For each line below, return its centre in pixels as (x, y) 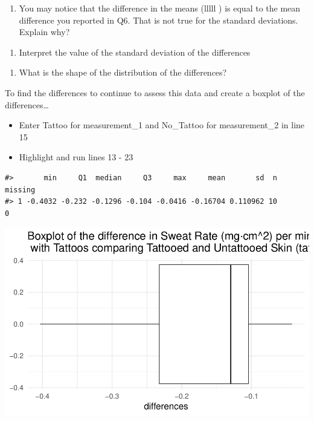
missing (20, 190)
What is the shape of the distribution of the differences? (123, 72)
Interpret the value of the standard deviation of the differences (135, 52)
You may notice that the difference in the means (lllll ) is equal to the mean (160, 8)
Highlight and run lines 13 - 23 (76, 157)
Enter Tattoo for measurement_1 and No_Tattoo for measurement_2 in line (162, 125)
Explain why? (44, 32)
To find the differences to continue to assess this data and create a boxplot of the (155, 92)
